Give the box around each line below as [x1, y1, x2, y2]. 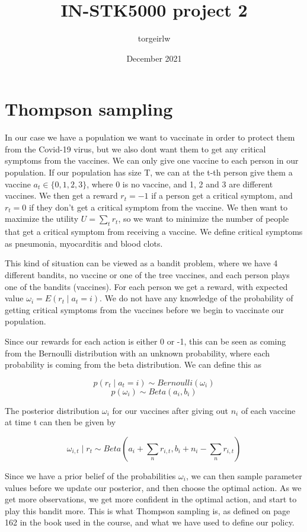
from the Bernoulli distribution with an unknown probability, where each [5, 346, 270, 359]
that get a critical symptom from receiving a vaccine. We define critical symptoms [5, 225, 303, 238]
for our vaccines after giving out [112, 404, 229, 416]
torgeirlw [137, 32, 171, 44]
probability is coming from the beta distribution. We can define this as [5, 358, 261, 371]
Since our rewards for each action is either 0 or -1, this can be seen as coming [5, 335, 286, 347]
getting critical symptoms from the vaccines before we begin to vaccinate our [5, 303, 284, 316]
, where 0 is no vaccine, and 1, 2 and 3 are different [87, 177, 273, 190]
